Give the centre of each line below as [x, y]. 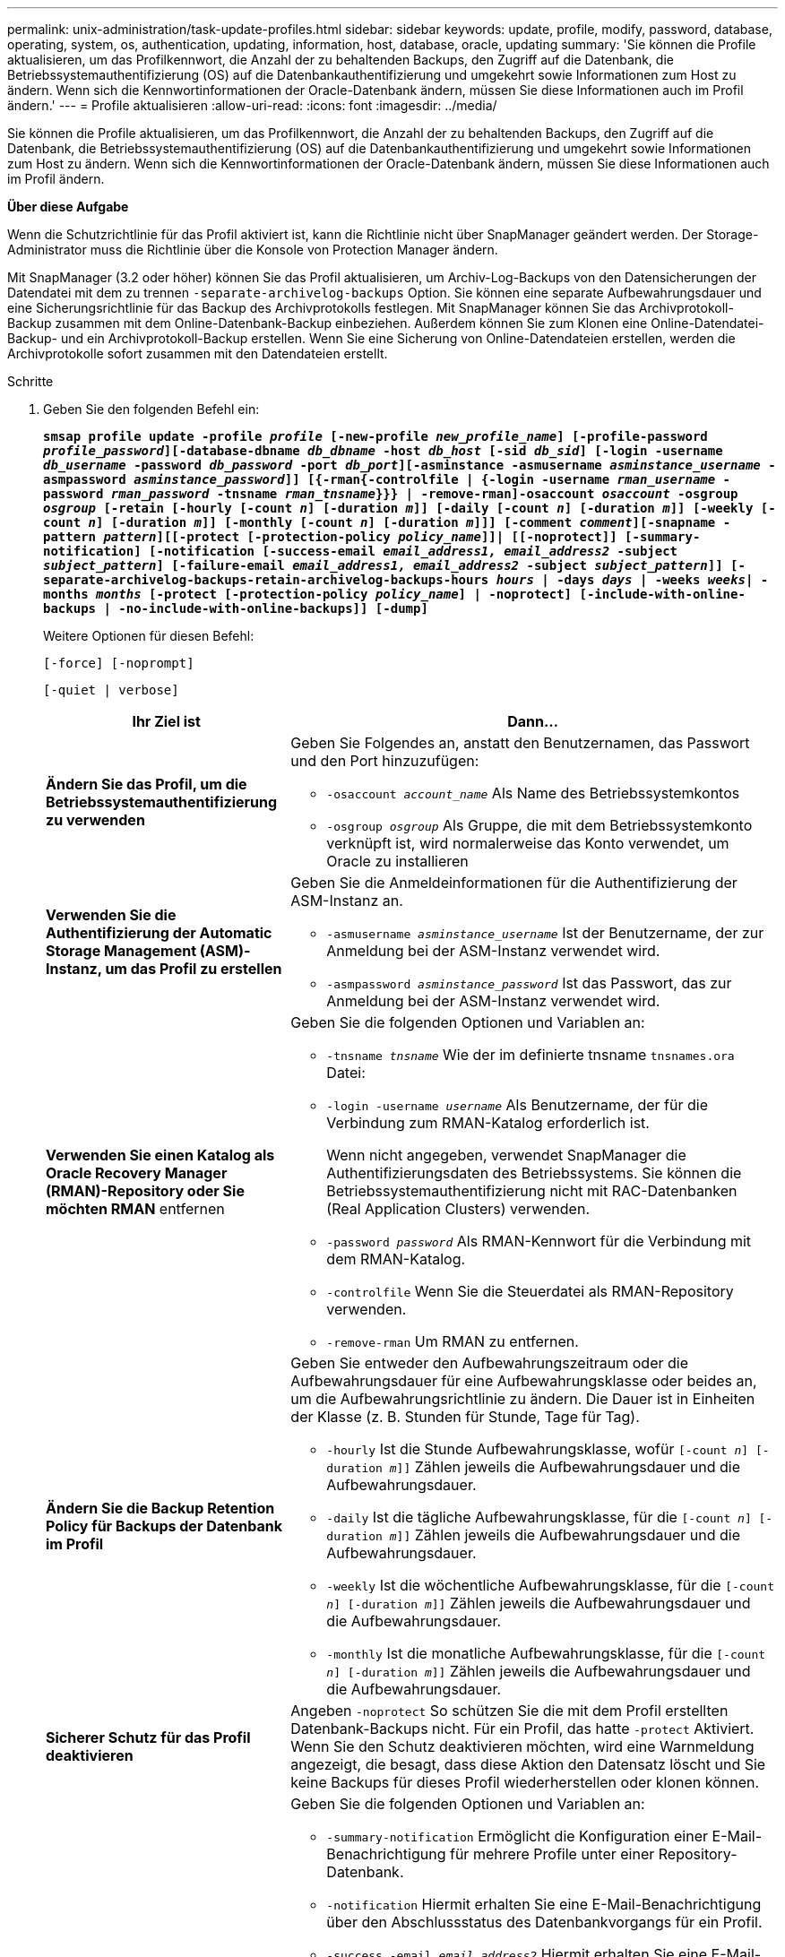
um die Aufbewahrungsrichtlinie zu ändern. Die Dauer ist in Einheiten [523, 1399]
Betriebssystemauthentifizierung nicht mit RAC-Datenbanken [532, 1191]
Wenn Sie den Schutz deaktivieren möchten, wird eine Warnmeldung [522, 1746]
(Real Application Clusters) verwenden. [458, 1209]
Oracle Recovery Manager [137, 1173]
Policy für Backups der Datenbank [164, 1526]
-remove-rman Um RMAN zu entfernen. [453, 1341]
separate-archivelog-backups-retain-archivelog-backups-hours [266, 580]
